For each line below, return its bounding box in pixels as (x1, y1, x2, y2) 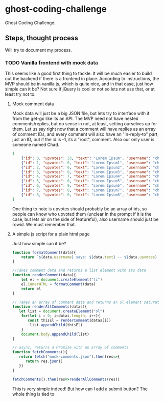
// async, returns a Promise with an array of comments (12, 345, 129, 350)
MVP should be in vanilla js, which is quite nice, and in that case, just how (5, 81, 153, 87)
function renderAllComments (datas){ (12, 304, 87, 309)
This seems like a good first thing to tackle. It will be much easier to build (5, 70, 152, 77)
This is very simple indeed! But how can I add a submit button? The (12, 386, 148, 392)
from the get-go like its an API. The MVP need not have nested (12, 115, 139, 121)
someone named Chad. (12, 142, 60, 148)
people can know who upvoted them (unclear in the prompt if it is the (12, 211, 152, 217)
